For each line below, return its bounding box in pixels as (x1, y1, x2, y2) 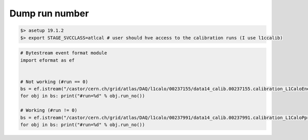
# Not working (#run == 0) (20, 78, 88, 85)
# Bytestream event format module (20, 50, 107, 56)
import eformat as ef (20, 57, 75, 63)
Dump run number (9, 8, 89, 19)
